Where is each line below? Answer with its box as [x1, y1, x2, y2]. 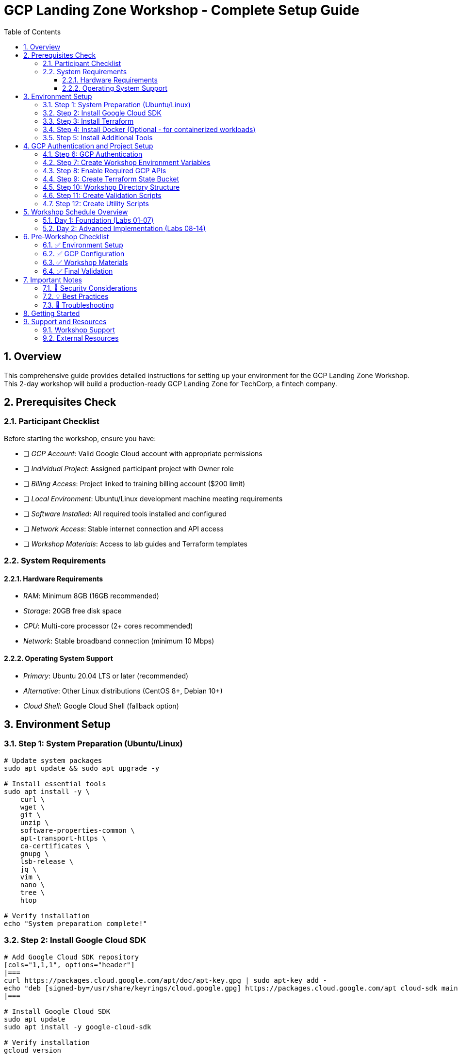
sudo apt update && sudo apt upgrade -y [4, 764, 160, 772]
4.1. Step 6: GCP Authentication [43, 149, 143, 158]
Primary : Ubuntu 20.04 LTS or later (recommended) [23, 671, 189, 680]
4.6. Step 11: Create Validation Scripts [43, 191, 162, 199]
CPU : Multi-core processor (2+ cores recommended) [23, 622, 193, 630]
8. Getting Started [23, 309, 80, 317]
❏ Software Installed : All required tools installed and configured [23, 509, 227, 518]
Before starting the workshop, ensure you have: [4, 434, 156, 443]
